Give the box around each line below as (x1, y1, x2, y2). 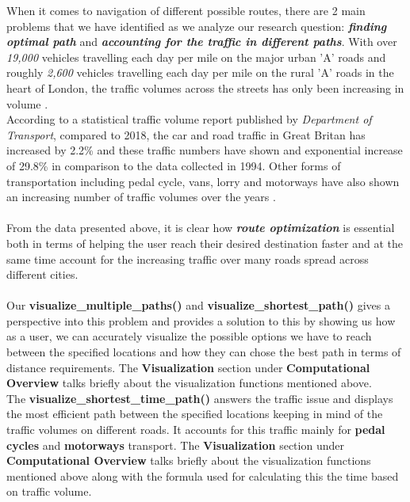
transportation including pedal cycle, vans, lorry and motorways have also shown (6, 173, 400, 189)
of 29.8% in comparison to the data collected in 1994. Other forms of (6, 157, 341, 173)
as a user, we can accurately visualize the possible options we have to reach (6, 328, 372, 344)
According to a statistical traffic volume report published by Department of (6, 111, 372, 127)
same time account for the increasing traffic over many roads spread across (6, 250, 369, 267)
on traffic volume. (6, 483, 92, 500)
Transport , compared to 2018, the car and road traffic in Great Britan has (6, 126, 366, 143)
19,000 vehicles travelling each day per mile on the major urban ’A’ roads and (6, 48, 386, 65)
